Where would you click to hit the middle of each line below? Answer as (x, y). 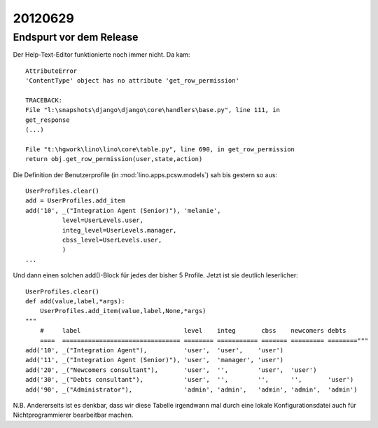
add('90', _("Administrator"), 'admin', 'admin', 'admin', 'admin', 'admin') (191, 389)
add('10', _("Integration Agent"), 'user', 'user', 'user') (155, 350)
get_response (48, 120)
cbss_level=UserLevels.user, (112, 240)
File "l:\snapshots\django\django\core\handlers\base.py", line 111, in (153, 110)
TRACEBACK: (44, 100)
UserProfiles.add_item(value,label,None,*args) (123, 311)
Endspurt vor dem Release (76, 37)
